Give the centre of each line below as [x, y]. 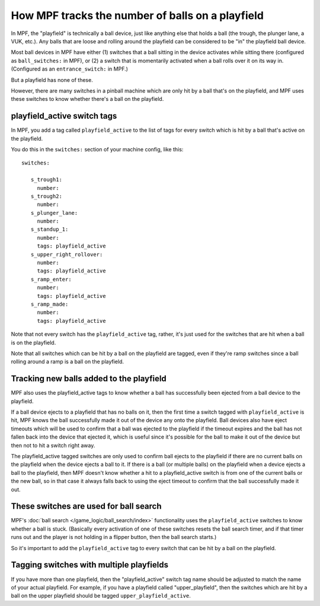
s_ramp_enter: [51, 279]
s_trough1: [46, 180]
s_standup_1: [49, 229]
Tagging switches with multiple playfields [90, 565]
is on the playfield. [33, 342]
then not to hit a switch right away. [53, 445]
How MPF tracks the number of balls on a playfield [137, 15]
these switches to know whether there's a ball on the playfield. [87, 99]
